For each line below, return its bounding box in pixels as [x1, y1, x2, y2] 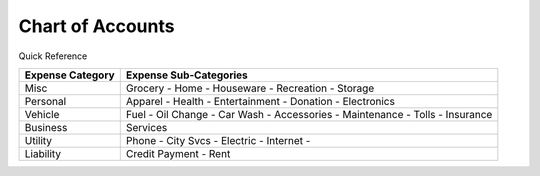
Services [125, 120, 168, 134]
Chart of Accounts [18, 15, 175, 37]
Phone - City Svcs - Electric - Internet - [125, 133, 311, 147]
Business [24, 120, 68, 134]
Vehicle [24, 107, 60, 121]
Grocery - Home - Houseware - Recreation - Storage [125, 81, 375, 95]
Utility [24, 133, 53, 147]
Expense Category [24, 68, 115, 82]
